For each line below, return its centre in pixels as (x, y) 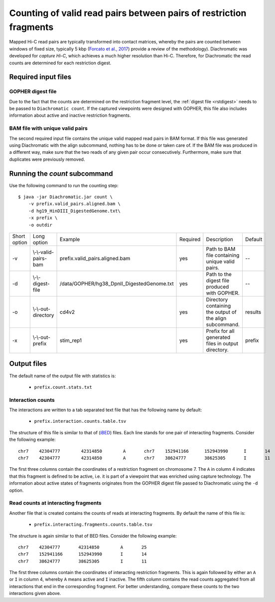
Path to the (219, 275)
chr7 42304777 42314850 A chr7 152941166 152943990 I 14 (144, 451)
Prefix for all (220, 331)
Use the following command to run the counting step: (64, 185)
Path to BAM (221, 249)
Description (220, 240)
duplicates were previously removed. (47, 159)
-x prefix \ (43, 218)
